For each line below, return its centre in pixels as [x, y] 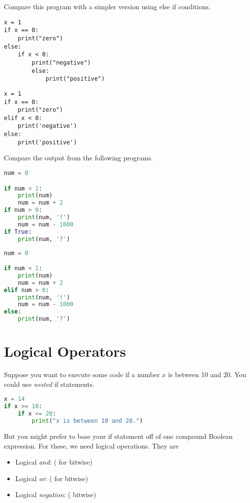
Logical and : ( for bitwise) [54, 462]
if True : [18, 232]
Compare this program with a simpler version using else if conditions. [107, 6]
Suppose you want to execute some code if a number [82, 374]
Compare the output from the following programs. [79, 158]
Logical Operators [65, 351]
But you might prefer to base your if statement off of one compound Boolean [118, 436]
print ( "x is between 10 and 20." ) [87, 421]
